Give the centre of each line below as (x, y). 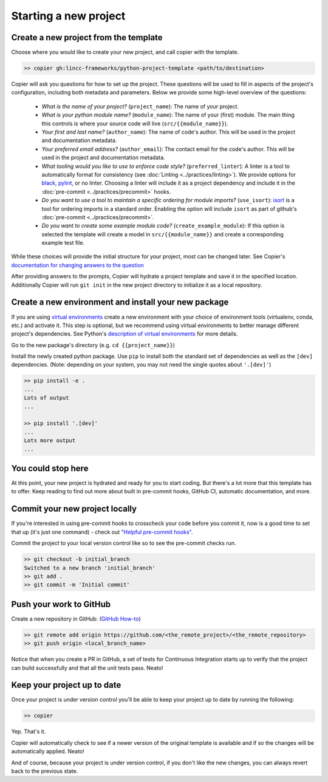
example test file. (63, 243)
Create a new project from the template (87, 37)
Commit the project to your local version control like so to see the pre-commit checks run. (124, 543)
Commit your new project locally (74, 509)
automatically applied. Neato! (48, 752)
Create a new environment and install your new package (120, 302)
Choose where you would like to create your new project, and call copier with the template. (125, 52)
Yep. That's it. (29, 731)
